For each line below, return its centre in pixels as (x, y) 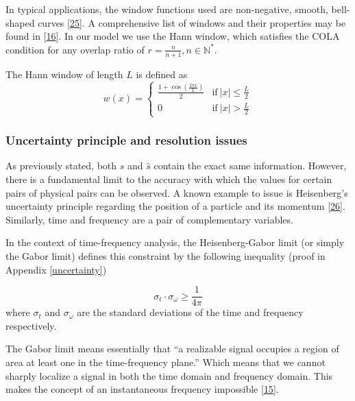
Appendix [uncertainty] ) (56, 269)
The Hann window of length (64, 74)
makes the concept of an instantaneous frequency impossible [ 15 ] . (142, 389)
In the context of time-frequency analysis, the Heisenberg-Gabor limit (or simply (175, 242)
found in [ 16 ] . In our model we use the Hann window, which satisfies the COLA (173, 36)
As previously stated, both (61, 166)
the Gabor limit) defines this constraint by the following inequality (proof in (166, 256)
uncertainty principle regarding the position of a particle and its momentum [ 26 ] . (175, 206)
